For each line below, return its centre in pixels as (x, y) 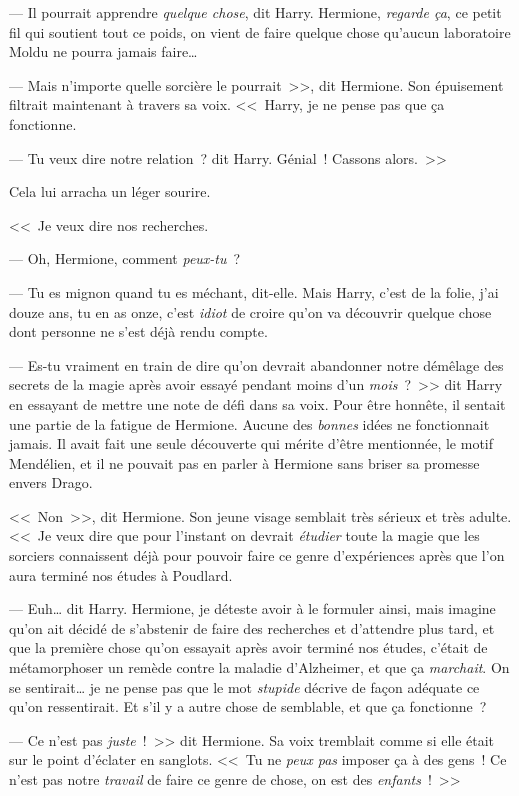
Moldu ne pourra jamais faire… (103, 51)
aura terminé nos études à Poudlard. (121, 574)
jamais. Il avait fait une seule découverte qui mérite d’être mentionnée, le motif (251, 443)
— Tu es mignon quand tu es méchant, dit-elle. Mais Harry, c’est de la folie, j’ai (254, 291)
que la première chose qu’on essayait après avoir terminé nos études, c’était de (248, 647)
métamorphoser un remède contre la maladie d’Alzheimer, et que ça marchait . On (259, 667)
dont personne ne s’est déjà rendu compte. (138, 331)
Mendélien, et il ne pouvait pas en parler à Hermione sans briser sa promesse (244, 462)
